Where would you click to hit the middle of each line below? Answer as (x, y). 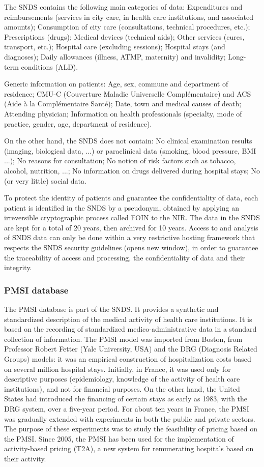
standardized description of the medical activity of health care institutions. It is (128, 319)
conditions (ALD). (50, 66)
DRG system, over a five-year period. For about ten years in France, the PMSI (127, 408)
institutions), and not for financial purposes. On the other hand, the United (122, 388)
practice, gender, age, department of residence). (78, 123)
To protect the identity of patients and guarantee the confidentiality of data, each (131, 198)
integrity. (18, 267)
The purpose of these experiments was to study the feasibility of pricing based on (131, 429)
